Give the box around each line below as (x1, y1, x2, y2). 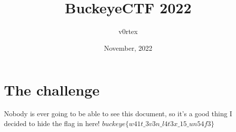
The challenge (4, 80, 100, 100)
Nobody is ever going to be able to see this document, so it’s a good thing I (4, 108, 233, 119)
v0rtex (118, 26, 138, 36)
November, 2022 (103, 42, 153, 53)
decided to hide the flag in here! (4, 118, 100, 128)
